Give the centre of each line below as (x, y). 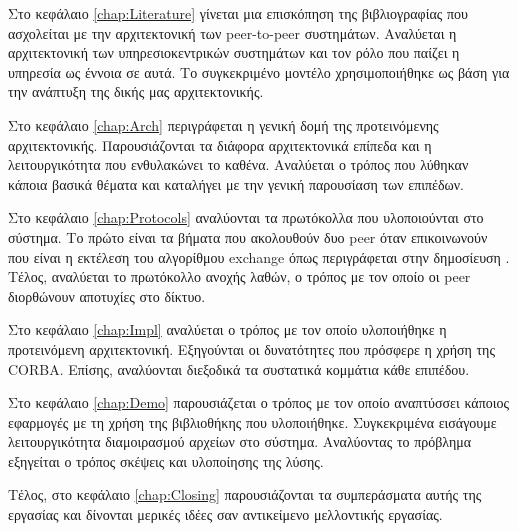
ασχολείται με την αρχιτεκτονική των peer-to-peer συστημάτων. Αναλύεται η (232, 32)
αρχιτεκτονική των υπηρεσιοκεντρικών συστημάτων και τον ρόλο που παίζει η (234, 52)
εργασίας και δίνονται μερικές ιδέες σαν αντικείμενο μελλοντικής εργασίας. (225, 514)
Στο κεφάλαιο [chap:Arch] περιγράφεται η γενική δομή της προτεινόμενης (223, 124)
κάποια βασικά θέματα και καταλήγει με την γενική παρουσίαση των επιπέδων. (236, 183)
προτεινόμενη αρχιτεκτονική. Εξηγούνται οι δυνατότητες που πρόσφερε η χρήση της (251, 348)
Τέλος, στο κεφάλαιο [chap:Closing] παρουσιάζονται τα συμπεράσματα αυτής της (245, 494)
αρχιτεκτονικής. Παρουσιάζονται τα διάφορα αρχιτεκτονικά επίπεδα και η (220, 144)
